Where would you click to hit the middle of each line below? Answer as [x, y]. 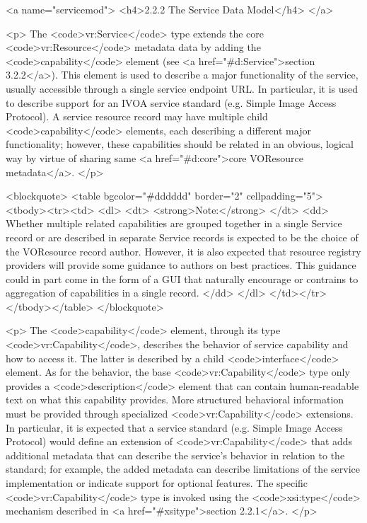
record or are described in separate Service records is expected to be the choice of [182, 237]
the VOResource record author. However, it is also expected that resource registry [183, 251]
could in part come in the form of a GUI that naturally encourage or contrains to [182, 278]
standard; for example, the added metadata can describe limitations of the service [183, 469]
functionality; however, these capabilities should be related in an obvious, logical [180, 144]
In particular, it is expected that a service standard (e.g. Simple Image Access [174, 427]
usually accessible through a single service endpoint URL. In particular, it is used [182, 88]
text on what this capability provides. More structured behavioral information [175, 400]
